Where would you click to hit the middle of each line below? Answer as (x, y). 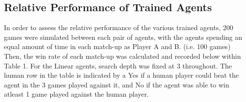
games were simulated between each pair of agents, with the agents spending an (123, 37)
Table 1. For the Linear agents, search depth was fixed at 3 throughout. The (118, 65)
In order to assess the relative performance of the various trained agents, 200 (119, 27)
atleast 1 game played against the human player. (76, 94)
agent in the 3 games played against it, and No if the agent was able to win (117, 84)
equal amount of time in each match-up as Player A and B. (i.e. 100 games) (117, 46)
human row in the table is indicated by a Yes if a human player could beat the (121, 75)
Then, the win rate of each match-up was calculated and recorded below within (123, 56)
